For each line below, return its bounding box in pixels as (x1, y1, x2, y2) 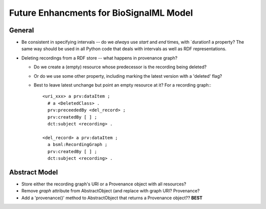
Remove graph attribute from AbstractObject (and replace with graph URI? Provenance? (21, 188, 200, 194)
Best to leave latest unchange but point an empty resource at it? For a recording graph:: (33, 82, 211, 88)
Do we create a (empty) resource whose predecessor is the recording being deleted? (33, 64, 207, 70)
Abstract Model (9, 168, 58, 177)
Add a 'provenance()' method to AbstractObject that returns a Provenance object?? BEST (21, 195, 203, 201)
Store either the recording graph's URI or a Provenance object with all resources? (21, 181, 187, 187)
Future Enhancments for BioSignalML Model (9, 7, 193, 18)
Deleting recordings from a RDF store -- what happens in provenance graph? (21, 55, 177, 61)
